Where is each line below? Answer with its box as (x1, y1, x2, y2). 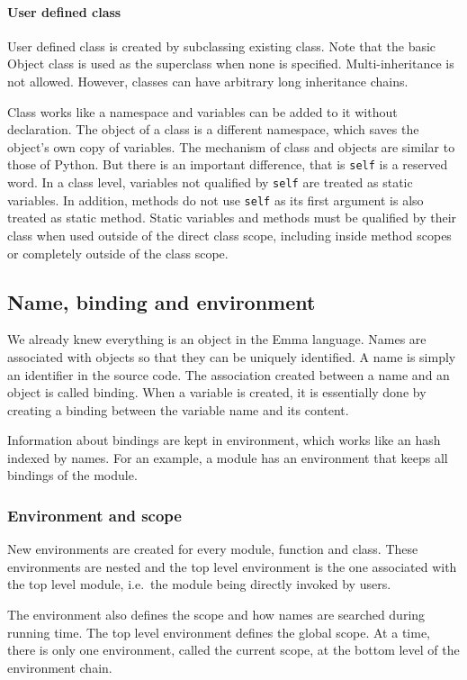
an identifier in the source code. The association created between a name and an (7, 365, 450, 384)
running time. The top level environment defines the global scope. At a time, (7, 622, 430, 641)
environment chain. (7, 657, 112, 676)
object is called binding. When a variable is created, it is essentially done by (7, 383, 427, 402)
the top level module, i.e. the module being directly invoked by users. (7, 575, 391, 594)
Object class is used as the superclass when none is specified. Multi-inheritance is (7, 54, 454, 73)
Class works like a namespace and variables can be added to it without (7, 102, 398, 121)
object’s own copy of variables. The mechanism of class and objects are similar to (7, 137, 455, 156)
